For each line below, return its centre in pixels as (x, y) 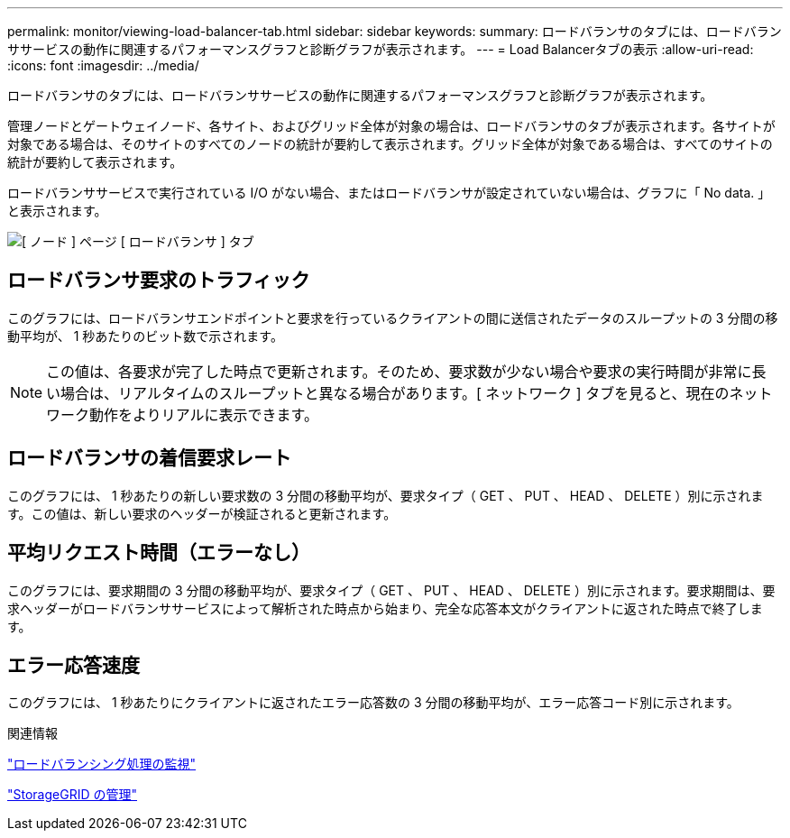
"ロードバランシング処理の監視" (102, 764)
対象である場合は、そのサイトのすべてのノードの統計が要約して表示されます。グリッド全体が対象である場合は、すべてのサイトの (390, 144)
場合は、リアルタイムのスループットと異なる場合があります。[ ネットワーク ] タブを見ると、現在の (395, 393)
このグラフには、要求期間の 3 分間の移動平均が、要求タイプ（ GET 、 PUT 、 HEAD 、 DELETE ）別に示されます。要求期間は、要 (391, 590)
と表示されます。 (57, 211)
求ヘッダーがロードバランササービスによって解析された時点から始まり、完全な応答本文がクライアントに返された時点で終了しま (385, 608)
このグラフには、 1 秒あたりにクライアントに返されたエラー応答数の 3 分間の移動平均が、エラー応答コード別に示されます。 (373, 703)
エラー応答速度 (73, 665)
